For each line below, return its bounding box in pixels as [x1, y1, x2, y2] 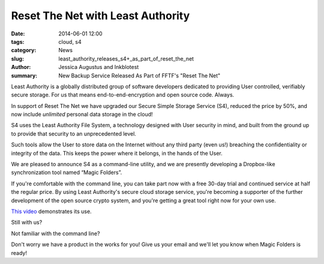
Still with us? [11, 219, 43, 226]
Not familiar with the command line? [11, 230, 100, 237]
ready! [11, 249, 27, 256]
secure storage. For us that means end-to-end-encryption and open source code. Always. [11, 91, 235, 98]
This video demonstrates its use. [11, 208, 92, 215]
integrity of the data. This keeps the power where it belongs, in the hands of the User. [11, 149, 223, 157]
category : [11, 47, 37, 54]
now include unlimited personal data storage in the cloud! [11, 111, 153, 118]
